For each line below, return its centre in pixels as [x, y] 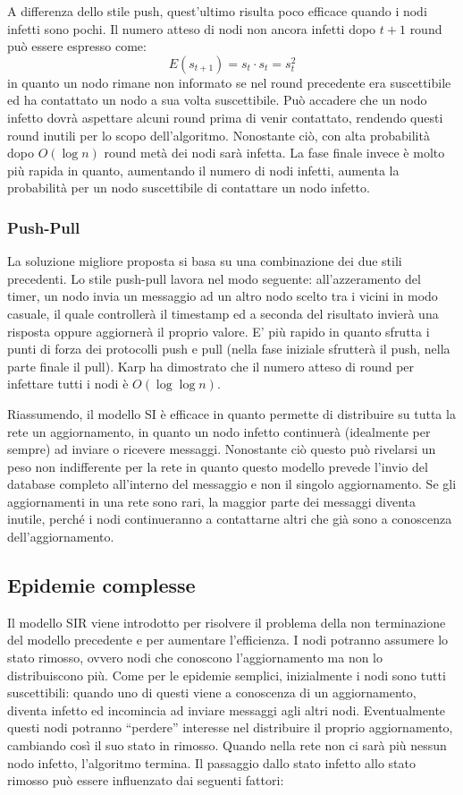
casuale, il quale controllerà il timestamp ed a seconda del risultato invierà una [223, 313]
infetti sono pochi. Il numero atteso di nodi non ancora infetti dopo [192, 28]
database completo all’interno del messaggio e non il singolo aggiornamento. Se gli [232, 484]
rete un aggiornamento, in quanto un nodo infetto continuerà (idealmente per [219, 431]
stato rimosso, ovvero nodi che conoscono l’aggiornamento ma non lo [195, 658]
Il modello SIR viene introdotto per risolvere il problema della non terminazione [227, 622]
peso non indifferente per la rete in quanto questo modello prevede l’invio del [218, 466]
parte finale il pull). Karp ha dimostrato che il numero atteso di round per [211, 366]
